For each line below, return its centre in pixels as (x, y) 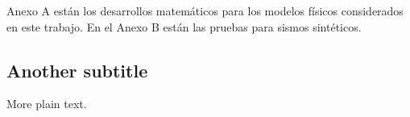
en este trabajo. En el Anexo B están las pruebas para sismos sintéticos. (184, 26)
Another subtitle (77, 70)
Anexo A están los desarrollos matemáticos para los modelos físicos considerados (205, 10)
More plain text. (47, 104)
